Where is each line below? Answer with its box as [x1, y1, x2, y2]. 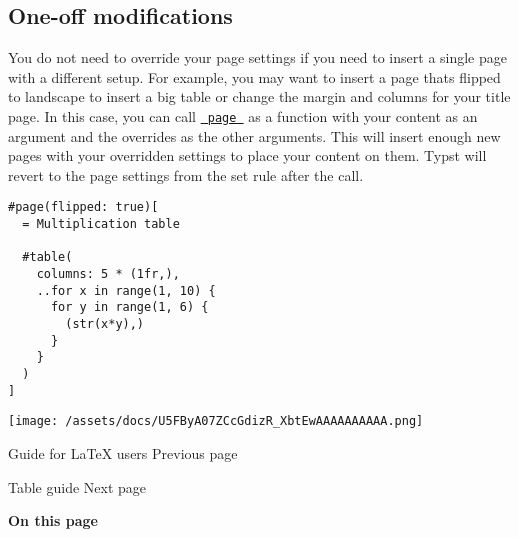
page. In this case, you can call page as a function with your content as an [8, 105, 478, 126]
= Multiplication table [22, 217, 180, 232]
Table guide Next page [8, 476, 147, 497]
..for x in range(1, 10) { [36, 283, 216, 298]
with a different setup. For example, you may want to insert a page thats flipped [8, 66, 501, 87]
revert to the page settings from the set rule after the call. [8, 164, 364, 185]
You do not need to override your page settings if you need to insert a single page [8, 47, 507, 68]
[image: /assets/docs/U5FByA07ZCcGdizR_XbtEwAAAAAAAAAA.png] [8, 414, 424, 429]
